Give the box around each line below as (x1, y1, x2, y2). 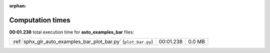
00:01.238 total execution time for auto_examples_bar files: (9, 29, 134, 35)
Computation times (9, 15, 70, 24)
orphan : (9, 3, 26, 8)
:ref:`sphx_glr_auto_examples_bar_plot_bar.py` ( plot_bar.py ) (12, 38, 153, 45)
